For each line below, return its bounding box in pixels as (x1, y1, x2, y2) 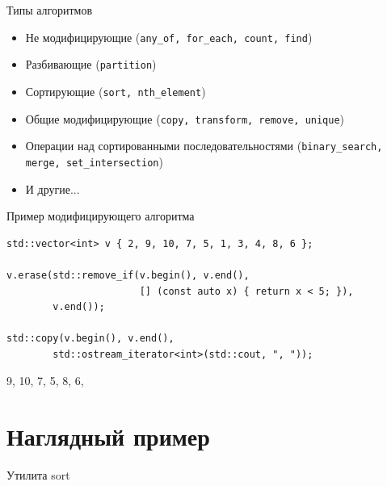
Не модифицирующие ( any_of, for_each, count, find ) (25, 28, 313, 45)
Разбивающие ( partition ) (25, 56, 157, 73)
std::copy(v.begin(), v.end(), (6, 333, 175, 345)
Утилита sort (6, 467, 70, 484)
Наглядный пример (6, 420, 210, 453)
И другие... (25, 180, 80, 197)
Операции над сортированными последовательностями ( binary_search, (25, 137, 383, 154)
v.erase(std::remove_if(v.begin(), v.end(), (6, 269, 250, 281)
